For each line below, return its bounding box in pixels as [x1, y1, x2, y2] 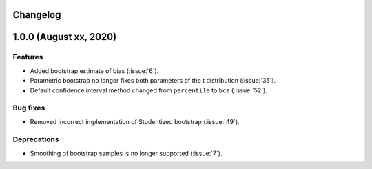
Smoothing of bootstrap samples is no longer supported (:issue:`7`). [30, 149, 223, 157]
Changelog [12, 9, 61, 21]
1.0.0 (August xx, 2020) [12, 31, 117, 43]
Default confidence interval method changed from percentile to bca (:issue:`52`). [30, 86, 268, 95]
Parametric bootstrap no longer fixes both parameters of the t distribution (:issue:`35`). [30, 77, 276, 85]
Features [12, 52, 43, 62]
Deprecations [12, 135, 59, 144]
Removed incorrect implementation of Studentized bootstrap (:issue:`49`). [30, 117, 240, 126]
